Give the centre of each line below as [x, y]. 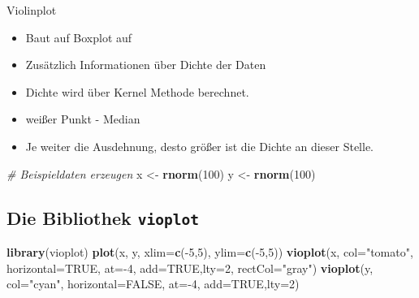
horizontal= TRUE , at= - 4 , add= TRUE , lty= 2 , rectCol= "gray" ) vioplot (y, [190, 268]
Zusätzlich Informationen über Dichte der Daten [146, 65]
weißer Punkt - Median [83, 119]
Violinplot [32, 10]
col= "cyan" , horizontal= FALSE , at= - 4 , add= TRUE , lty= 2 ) [153, 284]
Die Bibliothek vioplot [103, 217]
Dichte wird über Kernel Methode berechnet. [137, 91]
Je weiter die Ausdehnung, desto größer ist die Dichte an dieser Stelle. [199, 146]
